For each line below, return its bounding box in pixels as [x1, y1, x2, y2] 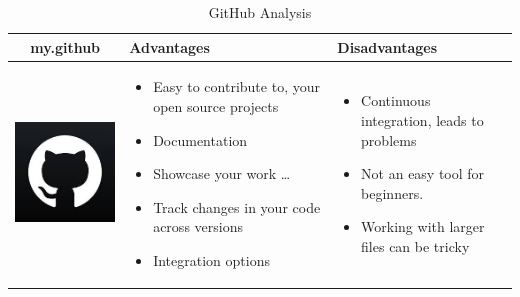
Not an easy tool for [361, 163, 485, 184]
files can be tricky [361, 236, 470, 256]
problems [361, 129, 417, 150]
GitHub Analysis [208, 2, 312, 22]
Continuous [361, 90, 431, 111]
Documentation [153, 129, 248, 150]
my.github [30, 36, 101, 57]
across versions [153, 216, 243, 237]
